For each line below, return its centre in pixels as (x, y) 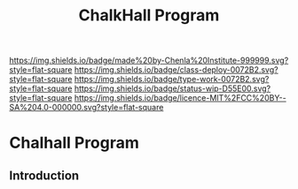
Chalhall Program (74, 143)
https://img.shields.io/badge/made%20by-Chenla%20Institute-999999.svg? (149, 60)
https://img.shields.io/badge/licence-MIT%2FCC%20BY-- (180, 98)
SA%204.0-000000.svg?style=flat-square (86, 108)
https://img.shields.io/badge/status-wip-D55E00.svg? (173, 88)
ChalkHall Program (149, 15)
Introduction (44, 175)
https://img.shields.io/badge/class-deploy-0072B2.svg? (176, 70)
